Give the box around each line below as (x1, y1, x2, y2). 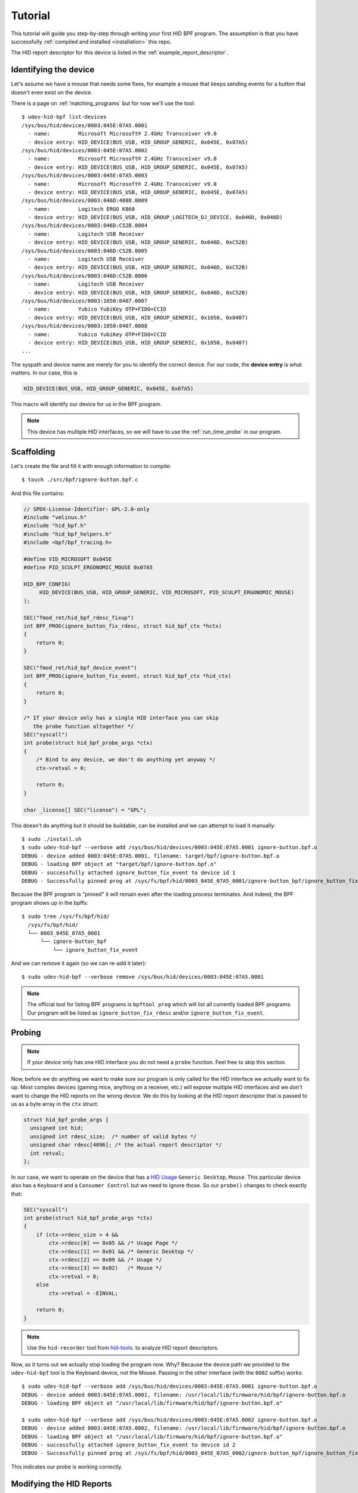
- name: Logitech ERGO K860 (27, 205, 135, 212)
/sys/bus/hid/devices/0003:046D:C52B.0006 (21, 272, 148, 279)
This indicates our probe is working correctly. (11, 1463, 123, 1470)
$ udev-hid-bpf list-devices (21, 113, 107, 121)
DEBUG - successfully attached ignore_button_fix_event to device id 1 (21, 869, 236, 876)
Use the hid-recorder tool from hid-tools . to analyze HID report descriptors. (27, 1344, 219, 1351)
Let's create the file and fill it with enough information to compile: (11, 462, 171, 469)
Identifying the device (11, 64, 95, 75)
